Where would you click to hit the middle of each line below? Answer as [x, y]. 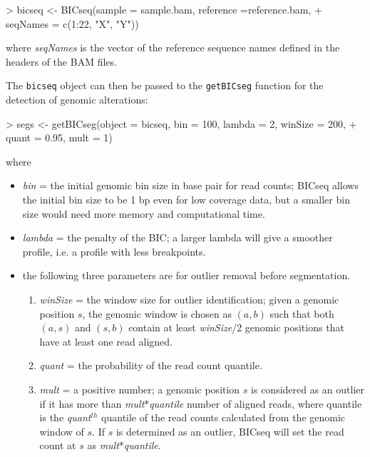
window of [62, 431]
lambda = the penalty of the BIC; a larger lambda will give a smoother [178, 237]
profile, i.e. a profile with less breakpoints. [114, 251]
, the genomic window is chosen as [157, 313]
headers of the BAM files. [61, 61]
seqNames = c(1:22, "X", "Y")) [72, 23]
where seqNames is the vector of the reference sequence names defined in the [173, 47]
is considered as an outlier [308, 389]
